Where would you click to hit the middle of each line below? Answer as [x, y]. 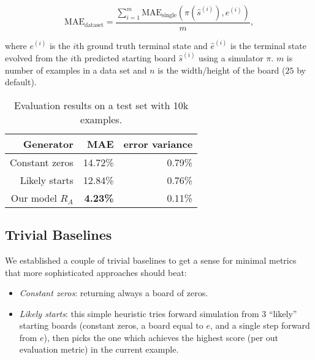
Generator [48, 144]
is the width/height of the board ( [222, 70]
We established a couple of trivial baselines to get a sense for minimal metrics [151, 260]
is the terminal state [268, 45]
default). [21, 82]
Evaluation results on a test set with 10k [101, 105]
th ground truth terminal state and [142, 45]
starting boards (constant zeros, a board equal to [111, 325]
